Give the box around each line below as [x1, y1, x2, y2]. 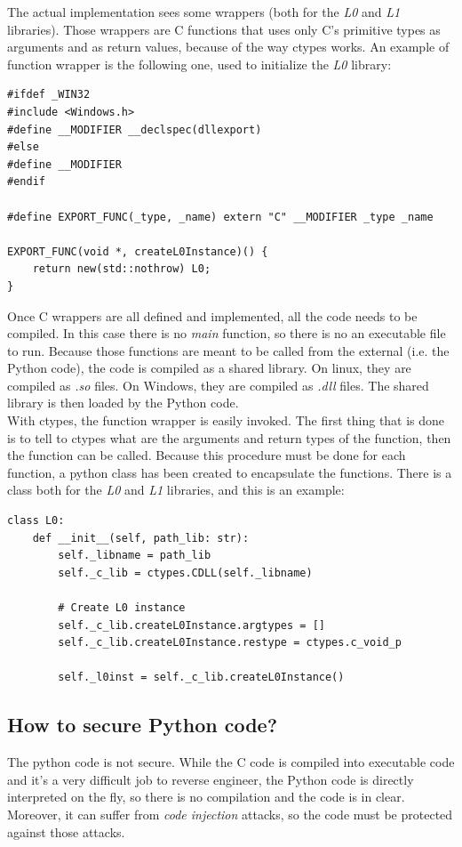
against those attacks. [7, 822, 125, 841]
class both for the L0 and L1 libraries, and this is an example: [7, 480, 345, 499]
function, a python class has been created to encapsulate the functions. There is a [7, 463, 452, 481]
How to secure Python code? [7, 711, 278, 738]
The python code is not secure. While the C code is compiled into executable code [7, 753, 455, 771]
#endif [7, 175, 45, 189]
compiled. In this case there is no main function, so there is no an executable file [7, 324, 446, 343]
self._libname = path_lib [58, 549, 211, 562]
